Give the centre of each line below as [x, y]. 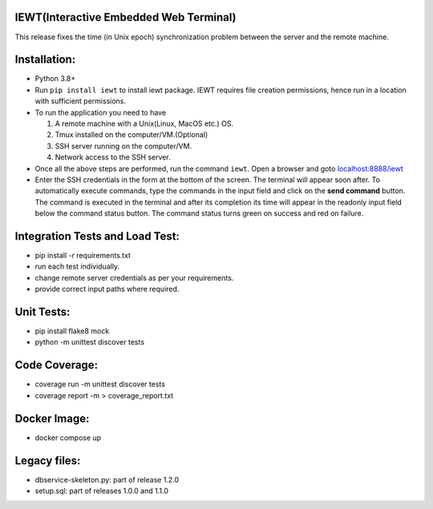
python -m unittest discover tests [89, 342]
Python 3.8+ [55, 79]
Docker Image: [52, 418]
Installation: [45, 60]
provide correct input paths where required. [107, 289]
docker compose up [68, 438]
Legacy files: [48, 461]
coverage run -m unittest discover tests [100, 384]
